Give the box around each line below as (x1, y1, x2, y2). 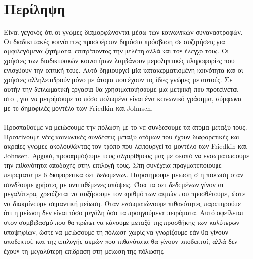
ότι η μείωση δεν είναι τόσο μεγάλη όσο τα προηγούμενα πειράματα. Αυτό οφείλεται (4, 207, 243, 218)
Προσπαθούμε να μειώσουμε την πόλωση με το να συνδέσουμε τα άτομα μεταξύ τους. (4, 122, 247, 132)
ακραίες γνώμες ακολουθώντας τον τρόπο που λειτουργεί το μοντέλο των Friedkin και (4, 141, 247, 151)
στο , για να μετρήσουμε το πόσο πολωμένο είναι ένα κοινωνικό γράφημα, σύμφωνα (4, 93, 242, 104)
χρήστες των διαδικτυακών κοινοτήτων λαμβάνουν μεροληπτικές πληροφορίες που (4, 55, 235, 65)
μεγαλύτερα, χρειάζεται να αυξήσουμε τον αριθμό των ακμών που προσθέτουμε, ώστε (4, 189, 245, 199)
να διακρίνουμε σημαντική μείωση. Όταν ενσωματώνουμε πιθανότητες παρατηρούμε (4, 198, 241, 208)
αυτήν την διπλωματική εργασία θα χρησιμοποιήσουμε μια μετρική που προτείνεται (4, 84, 238, 94)
